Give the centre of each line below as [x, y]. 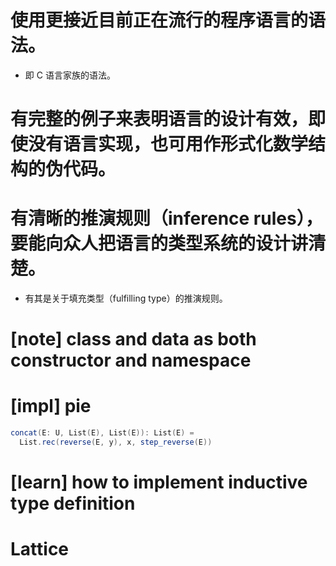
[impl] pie [51, 406]
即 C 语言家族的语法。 [70, 75]
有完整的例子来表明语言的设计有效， [159, 119]
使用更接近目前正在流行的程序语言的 [159, 20]
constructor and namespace [131, 360]
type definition [73, 503]
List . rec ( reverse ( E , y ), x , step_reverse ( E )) [116, 442]
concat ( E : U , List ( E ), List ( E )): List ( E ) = [102, 433]
